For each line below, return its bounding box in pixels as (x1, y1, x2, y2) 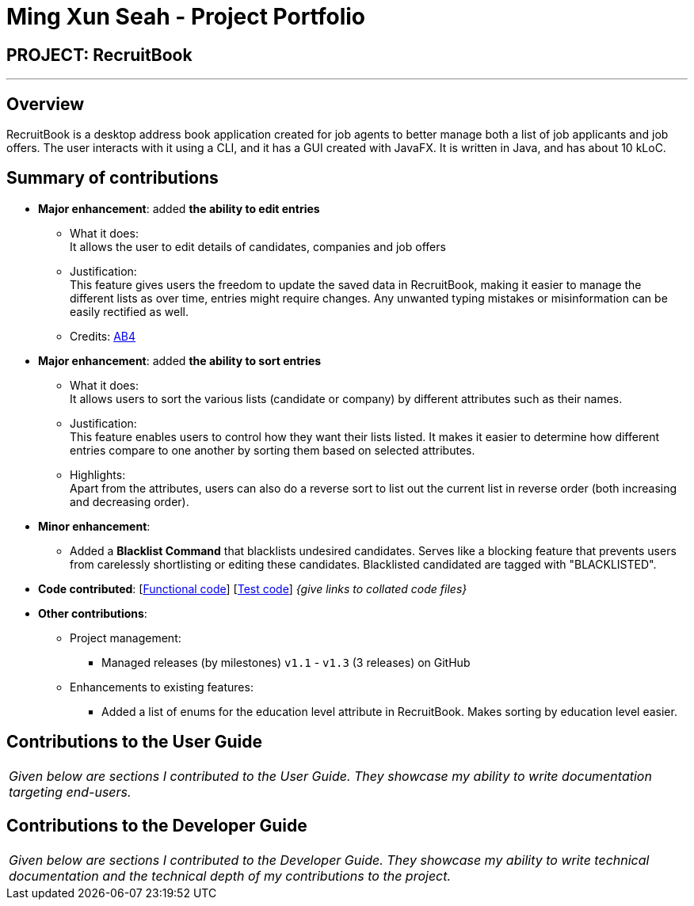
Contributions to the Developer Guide (6, 816, 307, 836)
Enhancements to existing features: (70, 679, 254, 694)
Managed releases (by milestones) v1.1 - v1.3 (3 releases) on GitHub (101, 655, 471, 669)
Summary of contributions (6, 168, 219, 188)
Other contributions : (38, 606, 147, 620)
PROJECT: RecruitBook (6, 44, 193, 65)
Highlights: (70, 467, 126, 482)
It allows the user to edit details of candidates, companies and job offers (70, 239, 446, 253)
